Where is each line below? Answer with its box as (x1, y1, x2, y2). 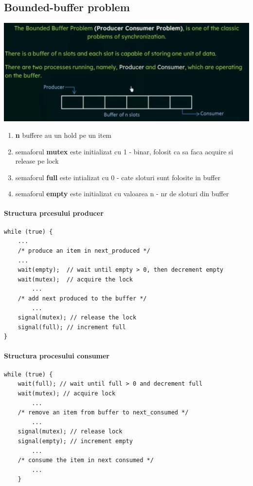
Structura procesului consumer (4, 350, 109, 360)
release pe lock (15, 156, 59, 166)
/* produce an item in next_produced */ (18, 247, 150, 255)
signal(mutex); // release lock (18, 428, 123, 435)
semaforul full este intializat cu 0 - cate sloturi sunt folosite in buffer (15, 172, 220, 182)
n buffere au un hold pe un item (15, 130, 112, 140)
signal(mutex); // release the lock (18, 314, 137, 321)
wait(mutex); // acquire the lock (18, 276, 133, 283)
